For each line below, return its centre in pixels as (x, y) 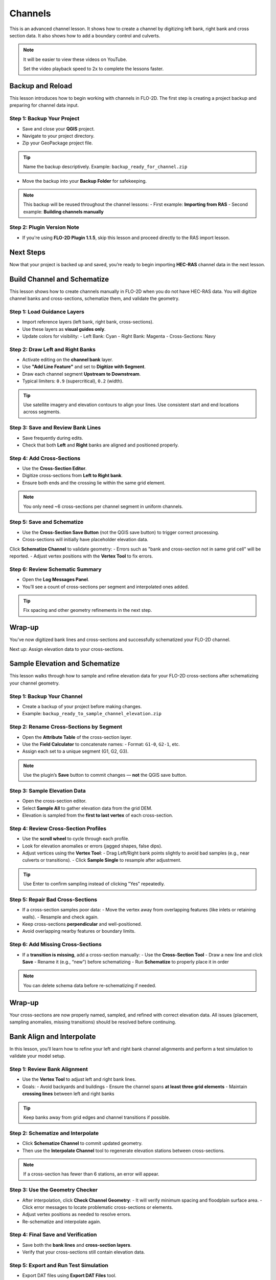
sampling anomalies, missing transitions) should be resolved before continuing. (93, 1022)
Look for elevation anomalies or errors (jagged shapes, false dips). (92, 846)
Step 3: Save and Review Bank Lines (55, 428)
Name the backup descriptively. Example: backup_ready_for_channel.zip (105, 167)
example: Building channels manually (64, 211)
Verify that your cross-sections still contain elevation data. (84, 1252)
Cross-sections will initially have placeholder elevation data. (85, 540)
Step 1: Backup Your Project (44, 119)
